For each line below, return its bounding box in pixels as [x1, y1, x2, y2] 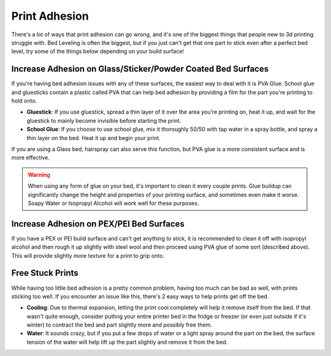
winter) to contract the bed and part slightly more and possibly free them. [26, 321, 213, 328]
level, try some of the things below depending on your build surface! [11, 48, 184, 55]
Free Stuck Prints [11, 268, 79, 279]
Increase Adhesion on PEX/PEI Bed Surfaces [11, 219, 185, 229]
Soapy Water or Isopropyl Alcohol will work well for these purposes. [28, 199, 199, 207]
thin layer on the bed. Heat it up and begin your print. [26, 134, 161, 141]
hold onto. [11, 97, 37, 104]
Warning [28, 171, 50, 178]
